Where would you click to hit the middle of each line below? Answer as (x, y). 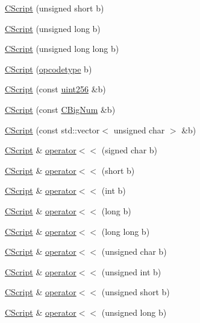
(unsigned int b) (131, 271)
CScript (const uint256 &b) (55, 89)
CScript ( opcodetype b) (48, 69)
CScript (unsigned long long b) (62, 49)
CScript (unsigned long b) (53, 28)
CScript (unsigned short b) (55, 8)
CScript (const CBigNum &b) (60, 109)
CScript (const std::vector (52, 130)
